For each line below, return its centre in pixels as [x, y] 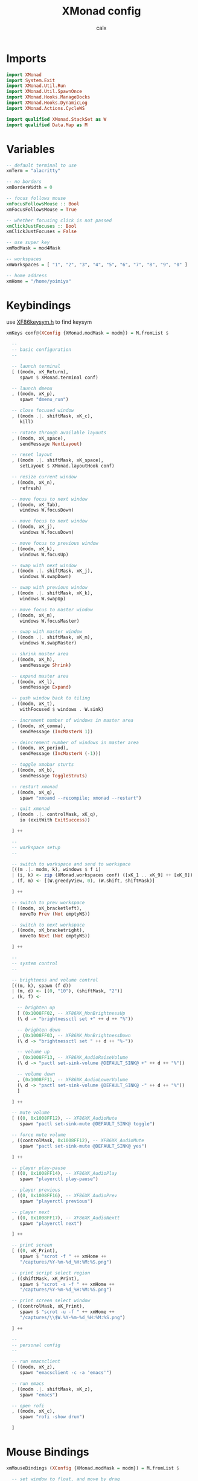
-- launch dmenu [32, 388]
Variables [31, 149]
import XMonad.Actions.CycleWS [46, 108]
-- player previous [36, 1190]
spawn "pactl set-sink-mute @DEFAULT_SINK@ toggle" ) [87, 1124]
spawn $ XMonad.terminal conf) [59, 377]
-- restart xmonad [35, 786]
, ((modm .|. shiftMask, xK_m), [53, 638]
